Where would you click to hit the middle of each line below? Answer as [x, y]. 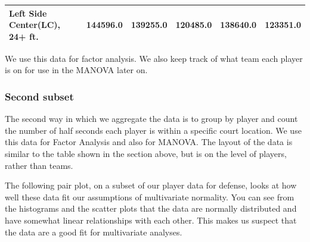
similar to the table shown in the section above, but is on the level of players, [146, 153]
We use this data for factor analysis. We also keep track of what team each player [154, 58]
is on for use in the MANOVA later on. [76, 70]
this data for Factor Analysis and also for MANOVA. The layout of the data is [149, 142]
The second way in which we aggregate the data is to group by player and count [151, 119]
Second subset [39, 96]
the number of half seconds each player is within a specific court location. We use [153, 130]
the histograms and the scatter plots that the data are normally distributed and [151, 208]
